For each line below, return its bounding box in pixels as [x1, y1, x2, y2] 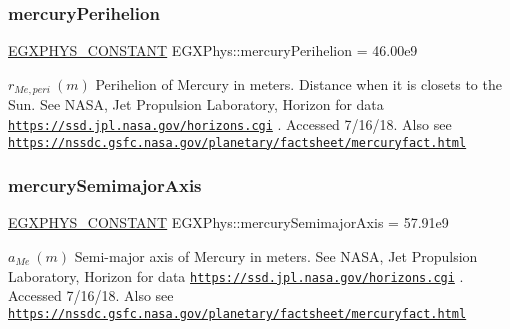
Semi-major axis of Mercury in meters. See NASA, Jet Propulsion [74, 245, 478, 266]
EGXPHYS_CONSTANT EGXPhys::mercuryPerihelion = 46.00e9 [8, 40, 418, 61]
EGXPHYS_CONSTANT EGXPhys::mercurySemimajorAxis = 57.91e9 [8, 212, 449, 233]
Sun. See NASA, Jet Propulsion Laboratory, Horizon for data [8, 94, 384, 115]
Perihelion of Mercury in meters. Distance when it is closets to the [95, 73, 502, 94]
